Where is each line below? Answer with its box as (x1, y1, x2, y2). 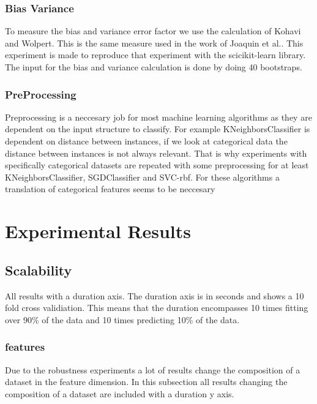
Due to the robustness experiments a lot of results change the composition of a (5, 363, 300, 376)
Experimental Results (5, 219, 191, 244)
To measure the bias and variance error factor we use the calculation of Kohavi (5, 24, 301, 37)
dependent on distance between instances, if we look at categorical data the (5, 135, 288, 147)
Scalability (5, 260, 72, 279)
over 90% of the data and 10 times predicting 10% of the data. (5, 313, 240, 326)
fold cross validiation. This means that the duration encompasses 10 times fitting (5, 301, 308, 314)
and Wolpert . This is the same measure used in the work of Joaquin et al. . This (5, 36, 304, 49)
